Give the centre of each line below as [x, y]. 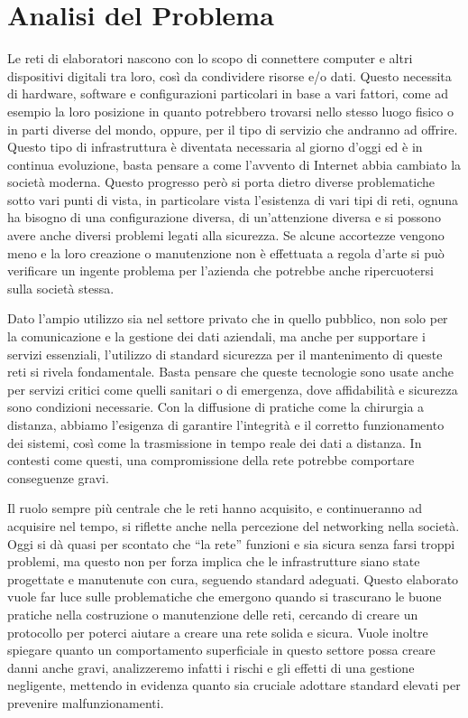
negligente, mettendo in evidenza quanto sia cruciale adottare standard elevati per [234, 685]
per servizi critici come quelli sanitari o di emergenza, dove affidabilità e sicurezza [233, 389]
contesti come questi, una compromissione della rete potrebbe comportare [211, 460]
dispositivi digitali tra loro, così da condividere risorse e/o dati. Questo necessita [229, 75]
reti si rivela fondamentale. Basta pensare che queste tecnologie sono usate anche [230, 372]
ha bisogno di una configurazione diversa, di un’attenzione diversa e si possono [224, 217]
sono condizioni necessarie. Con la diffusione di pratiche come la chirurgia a [216, 407]
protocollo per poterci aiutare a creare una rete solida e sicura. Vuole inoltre [218, 632]
